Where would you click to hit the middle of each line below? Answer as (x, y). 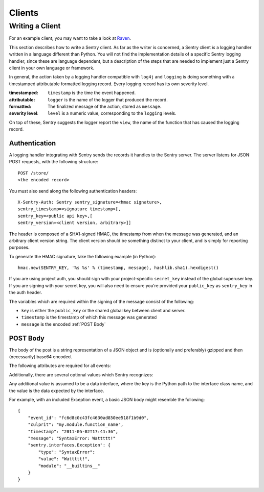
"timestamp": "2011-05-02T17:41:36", (73, 431)
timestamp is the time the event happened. (92, 93)
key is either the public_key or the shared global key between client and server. (103, 311)
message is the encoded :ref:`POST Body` (64, 324)
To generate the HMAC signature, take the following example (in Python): (83, 256)
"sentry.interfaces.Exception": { (69, 445)
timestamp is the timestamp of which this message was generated (89, 317)
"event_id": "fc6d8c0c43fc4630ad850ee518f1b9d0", (88, 418)
